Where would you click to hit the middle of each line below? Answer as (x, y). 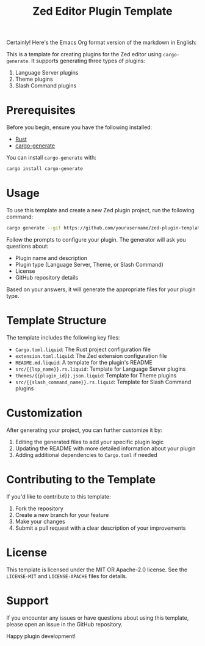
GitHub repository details (46, 277)
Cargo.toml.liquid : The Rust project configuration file (83, 349)
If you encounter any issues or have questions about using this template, (98, 618)
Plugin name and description (51, 258)
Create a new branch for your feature (62, 514)
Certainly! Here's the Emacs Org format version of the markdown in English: (102, 43)
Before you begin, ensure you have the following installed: (79, 127)
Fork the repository (39, 508)
